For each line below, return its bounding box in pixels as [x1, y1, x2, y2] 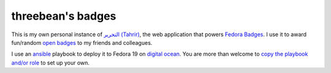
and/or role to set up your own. [11, 59, 90, 66]
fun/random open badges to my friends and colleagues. [11, 39, 153, 46]
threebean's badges [11, 9, 116, 23]
